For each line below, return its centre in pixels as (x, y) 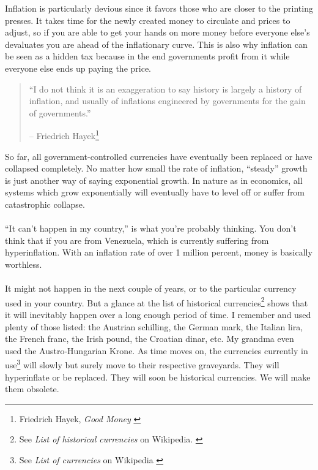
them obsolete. (32, 389)
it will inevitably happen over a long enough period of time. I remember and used (158, 314)
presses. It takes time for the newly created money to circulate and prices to (148, 20)
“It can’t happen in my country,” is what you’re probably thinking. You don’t (151, 228)
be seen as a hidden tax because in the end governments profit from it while (147, 56)
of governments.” (60, 112)
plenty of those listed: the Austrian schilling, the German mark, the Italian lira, (154, 326)
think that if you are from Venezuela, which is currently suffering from (137, 240)
